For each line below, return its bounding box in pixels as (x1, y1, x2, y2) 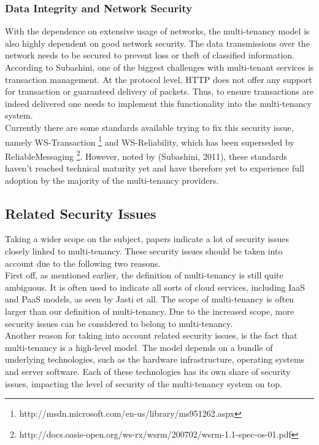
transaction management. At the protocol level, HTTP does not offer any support (5, 73, 312, 85)
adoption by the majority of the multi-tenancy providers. (5, 173, 219, 186)
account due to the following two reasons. (5, 256, 161, 269)
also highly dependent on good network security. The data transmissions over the (5, 36, 310, 49)
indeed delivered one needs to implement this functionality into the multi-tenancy (5, 96, 312, 109)
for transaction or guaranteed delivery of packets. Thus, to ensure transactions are (5, 85, 314, 98)
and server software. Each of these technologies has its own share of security (5, 364, 291, 377)
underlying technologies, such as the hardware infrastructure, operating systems (5, 353, 305, 366)
